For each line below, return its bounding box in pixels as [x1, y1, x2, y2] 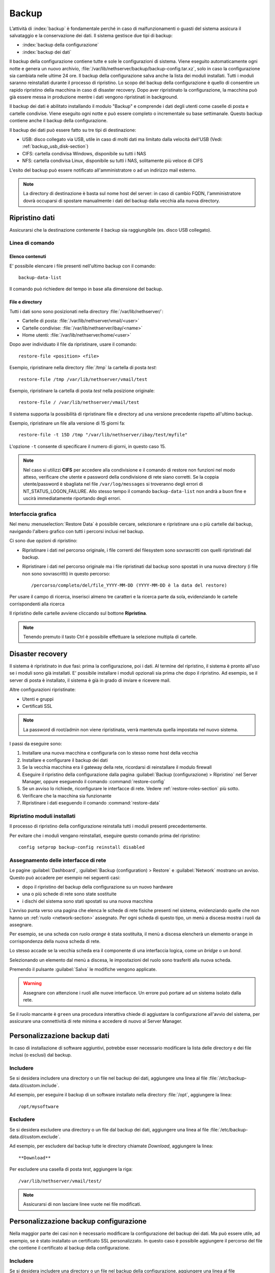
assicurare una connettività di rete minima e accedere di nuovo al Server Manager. [9, 1018, 183, 1024]
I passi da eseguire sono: [9, 741, 62, 747]
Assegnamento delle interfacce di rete [9, 856, 106, 864]
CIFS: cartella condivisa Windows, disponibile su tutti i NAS [22, 150, 146, 156]
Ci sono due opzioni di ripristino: [9, 538, 77, 544]
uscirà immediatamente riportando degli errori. [23, 495, 121, 502]
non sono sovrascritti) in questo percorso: [22, 570, 111, 576]
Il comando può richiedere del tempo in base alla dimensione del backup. [9, 286, 163, 292]
